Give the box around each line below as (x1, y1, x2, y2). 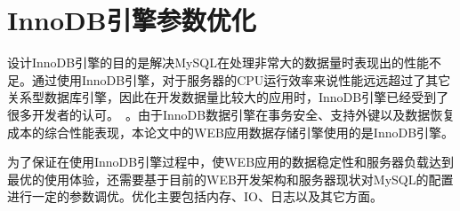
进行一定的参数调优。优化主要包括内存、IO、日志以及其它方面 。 (7, 187, 383, 206)
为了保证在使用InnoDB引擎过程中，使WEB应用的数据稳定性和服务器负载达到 (7, 152, 455, 171)
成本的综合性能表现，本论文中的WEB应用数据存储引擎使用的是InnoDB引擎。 (7, 122, 455, 141)
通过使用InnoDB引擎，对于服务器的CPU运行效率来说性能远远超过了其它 (31, 70, 451, 89)
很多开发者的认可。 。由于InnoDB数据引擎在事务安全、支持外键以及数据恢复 (7, 105, 456, 123)
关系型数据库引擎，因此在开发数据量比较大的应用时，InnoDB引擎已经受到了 (7, 88, 449, 106)
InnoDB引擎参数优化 (7, 2, 256, 38)
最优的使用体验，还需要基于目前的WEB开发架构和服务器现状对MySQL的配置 (7, 169, 454, 188)
